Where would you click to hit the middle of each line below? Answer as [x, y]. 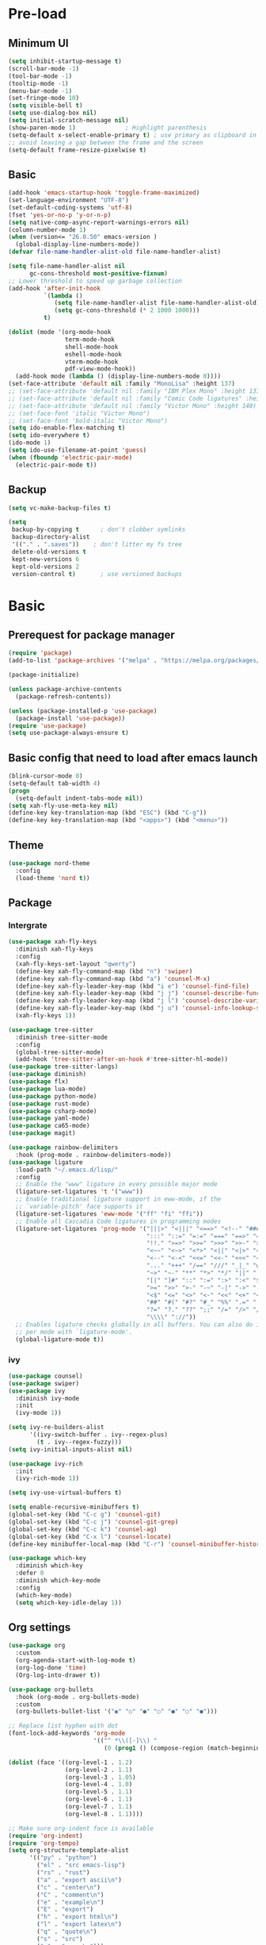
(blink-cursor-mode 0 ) [46, 776]
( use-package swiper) [44, 1383]
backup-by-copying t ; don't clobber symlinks [99, 530]
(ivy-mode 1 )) [38, 1413]
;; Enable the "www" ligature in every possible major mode [116, 1184]
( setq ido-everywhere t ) [49, 436]
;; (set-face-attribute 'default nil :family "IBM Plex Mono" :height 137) [136, 391]
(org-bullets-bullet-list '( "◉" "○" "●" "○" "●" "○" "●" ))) [116, 1712]
